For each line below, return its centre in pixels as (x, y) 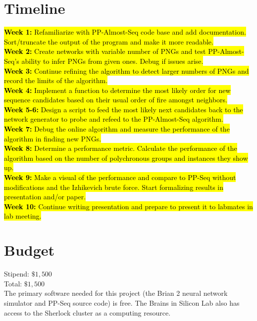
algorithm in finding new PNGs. (53, 138)
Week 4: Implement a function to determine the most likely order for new (117, 90)
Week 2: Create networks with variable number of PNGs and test (105, 51)
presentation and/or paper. (45, 197)
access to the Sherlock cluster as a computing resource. (87, 312)
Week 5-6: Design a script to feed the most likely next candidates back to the (124, 109)
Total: (13, 283)
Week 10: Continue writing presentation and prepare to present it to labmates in (128, 206)
